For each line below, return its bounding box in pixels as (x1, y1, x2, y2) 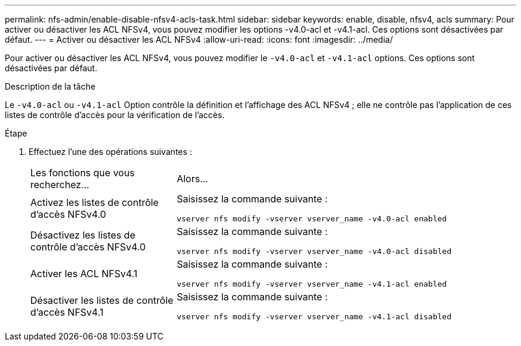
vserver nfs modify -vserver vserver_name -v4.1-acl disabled (177, 312, 451, 321)
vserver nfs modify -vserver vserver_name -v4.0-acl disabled (177, 247, 451, 256)
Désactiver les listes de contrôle (30, 294, 174, 306)
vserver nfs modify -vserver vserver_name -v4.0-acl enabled (177, 214, 447, 223)
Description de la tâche (5, 81, 96, 91)
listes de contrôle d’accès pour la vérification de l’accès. (5, 110, 225, 120)
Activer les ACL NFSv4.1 (30, 267, 137, 280)
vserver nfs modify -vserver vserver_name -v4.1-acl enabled (177, 280, 447, 288)
